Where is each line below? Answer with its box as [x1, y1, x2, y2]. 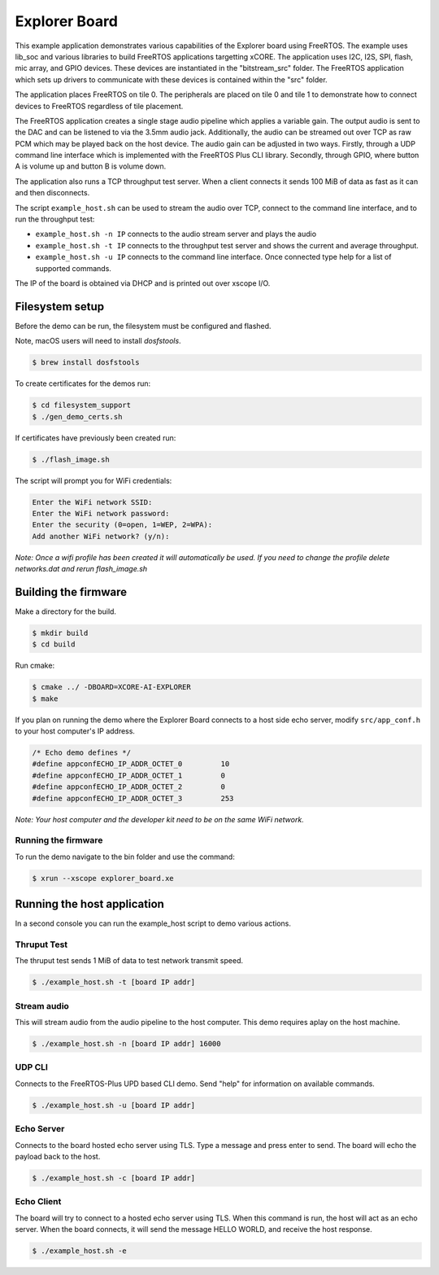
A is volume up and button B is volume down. [15, 161, 167, 171]
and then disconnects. [15, 188, 90, 198]
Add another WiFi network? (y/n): [32, 532, 170, 541]
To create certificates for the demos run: [15, 379, 151, 388]
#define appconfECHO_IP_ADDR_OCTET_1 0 [32, 770, 225, 780]
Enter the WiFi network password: [32, 509, 170, 518]
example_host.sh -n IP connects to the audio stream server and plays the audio [35, 229, 317, 239]
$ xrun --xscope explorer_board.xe [32, 874, 174, 883]
